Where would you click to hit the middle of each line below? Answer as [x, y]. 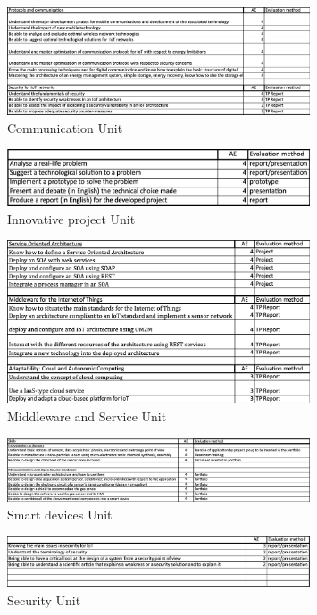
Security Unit [44, 599]
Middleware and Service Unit [87, 416]
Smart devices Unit [60, 515]
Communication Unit [65, 127]
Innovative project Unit [71, 218]
